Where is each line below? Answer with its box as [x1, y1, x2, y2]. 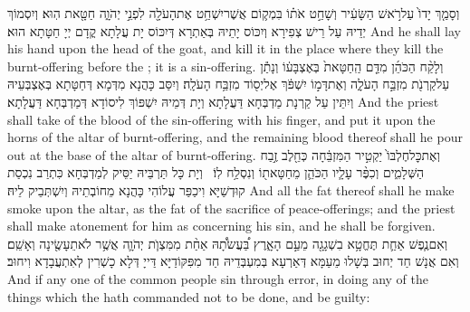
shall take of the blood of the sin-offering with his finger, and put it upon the [7, 109, 436, 128]
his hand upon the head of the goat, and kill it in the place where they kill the [7, 39, 444, 58]
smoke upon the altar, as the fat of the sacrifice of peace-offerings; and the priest [7, 198, 456, 217]
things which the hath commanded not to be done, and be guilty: [7, 287, 370, 306]
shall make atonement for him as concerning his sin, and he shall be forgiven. [7, 216, 436, 235]
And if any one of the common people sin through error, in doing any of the [7, 269, 428, 288]
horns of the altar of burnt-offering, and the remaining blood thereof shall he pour [7, 128, 463, 147]
